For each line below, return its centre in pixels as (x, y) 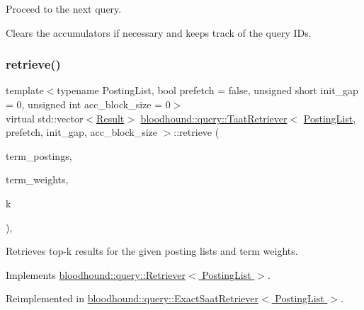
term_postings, (39, 155)
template (25, 90)
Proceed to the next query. (64, 8)
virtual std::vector (45, 118)
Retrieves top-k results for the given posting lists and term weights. (152, 251)
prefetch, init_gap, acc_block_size (82, 132)
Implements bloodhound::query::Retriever (96, 274)
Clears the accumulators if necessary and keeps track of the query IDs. (159, 32)
